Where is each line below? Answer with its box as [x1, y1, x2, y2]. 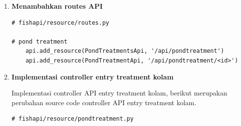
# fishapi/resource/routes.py [11, 19, 110, 26]
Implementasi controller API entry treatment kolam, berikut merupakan [11, 88, 227, 98]
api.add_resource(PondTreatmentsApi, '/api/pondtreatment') [25, 47, 224, 55]
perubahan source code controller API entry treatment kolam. [11, 97, 197, 107]
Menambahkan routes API [11, 1, 103, 11]
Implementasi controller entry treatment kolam [11, 71, 174, 81]
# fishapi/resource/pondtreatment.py [11, 115, 134, 123]
